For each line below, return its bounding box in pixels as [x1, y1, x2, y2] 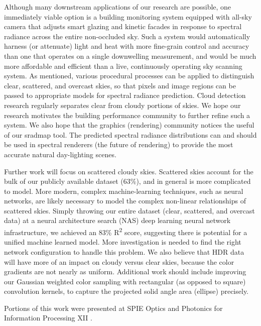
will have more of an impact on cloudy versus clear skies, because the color [4, 256, 234, 267]
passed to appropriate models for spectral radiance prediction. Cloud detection [4, 90, 246, 100]
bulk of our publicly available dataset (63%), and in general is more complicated [4, 176, 251, 186]
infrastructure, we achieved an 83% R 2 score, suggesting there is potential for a [4, 226, 247, 237]
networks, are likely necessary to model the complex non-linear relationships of [4, 195, 246, 206]
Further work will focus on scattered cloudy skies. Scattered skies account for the [4, 166, 253, 176]
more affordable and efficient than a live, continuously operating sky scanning [4, 60, 242, 71]
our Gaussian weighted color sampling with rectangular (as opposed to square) [4, 276, 246, 286]
